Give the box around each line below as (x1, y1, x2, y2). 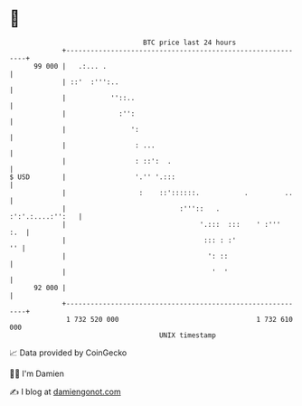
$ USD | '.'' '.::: (9, 172, 176, 182)
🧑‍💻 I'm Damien (9, 368, 65, 379)
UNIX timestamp (158, 330, 217, 340)
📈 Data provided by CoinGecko (9, 347, 127, 358)
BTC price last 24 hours (143, 38, 237, 47)
